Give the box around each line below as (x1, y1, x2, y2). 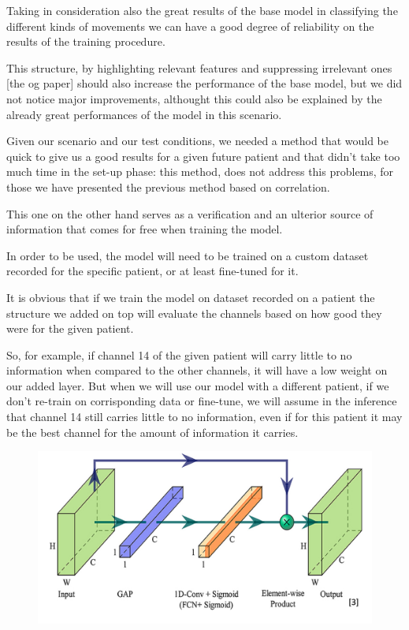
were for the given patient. (6, 320, 134, 337)
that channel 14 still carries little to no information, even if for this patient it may (6, 408, 403, 425)
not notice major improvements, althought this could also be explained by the (6, 90, 382, 106)
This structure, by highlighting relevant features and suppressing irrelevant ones (6, 59, 392, 76)
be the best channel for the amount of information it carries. (6, 423, 299, 440)
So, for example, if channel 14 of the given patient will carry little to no (6, 346, 352, 363)
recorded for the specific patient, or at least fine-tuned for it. (6, 263, 299, 279)
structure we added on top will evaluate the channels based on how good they (6, 304, 382, 321)
